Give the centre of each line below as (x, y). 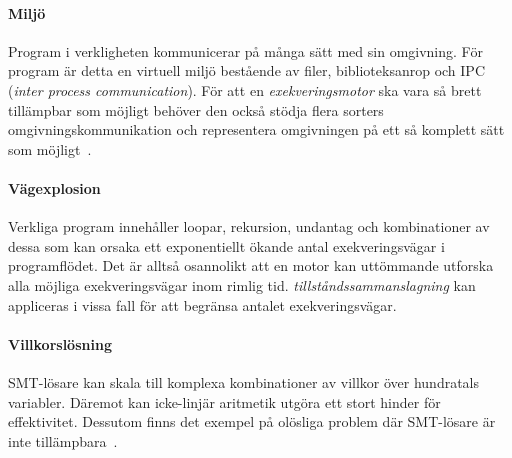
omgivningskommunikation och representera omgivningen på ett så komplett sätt (256, 129)
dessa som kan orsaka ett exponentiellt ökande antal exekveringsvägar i (226, 245)
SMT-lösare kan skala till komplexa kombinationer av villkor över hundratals (244, 381)
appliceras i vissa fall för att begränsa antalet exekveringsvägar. (202, 304)
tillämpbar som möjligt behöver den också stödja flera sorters (196, 109)
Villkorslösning (60, 343)
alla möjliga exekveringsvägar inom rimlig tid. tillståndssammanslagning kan (242, 284)
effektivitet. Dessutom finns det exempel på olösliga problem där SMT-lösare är (252, 421)
